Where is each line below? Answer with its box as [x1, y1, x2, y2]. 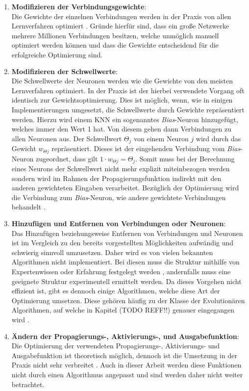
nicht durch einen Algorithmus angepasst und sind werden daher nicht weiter [11, 369, 243, 379]
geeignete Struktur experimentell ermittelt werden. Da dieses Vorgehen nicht [11, 276, 242, 286]
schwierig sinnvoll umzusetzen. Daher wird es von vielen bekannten [11, 247, 213, 257]
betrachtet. [11, 379, 45, 389]
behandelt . [11, 202, 46, 212]
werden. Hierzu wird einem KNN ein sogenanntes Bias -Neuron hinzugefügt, [11, 114, 238, 124]
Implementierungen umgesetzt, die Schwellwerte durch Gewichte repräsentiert [11, 104, 245, 114]
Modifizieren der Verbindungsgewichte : [11, 1, 147, 11]
